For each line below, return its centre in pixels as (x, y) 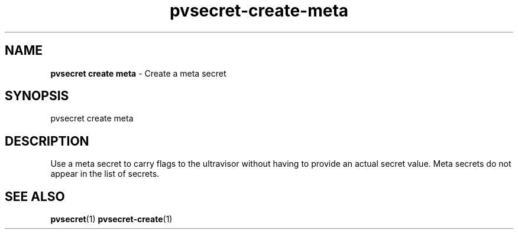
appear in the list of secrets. (105, 174)
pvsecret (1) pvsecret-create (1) (111, 219)
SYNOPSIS (37, 96)
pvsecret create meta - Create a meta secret (138, 73)
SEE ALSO (35, 196)
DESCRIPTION (47, 141)
